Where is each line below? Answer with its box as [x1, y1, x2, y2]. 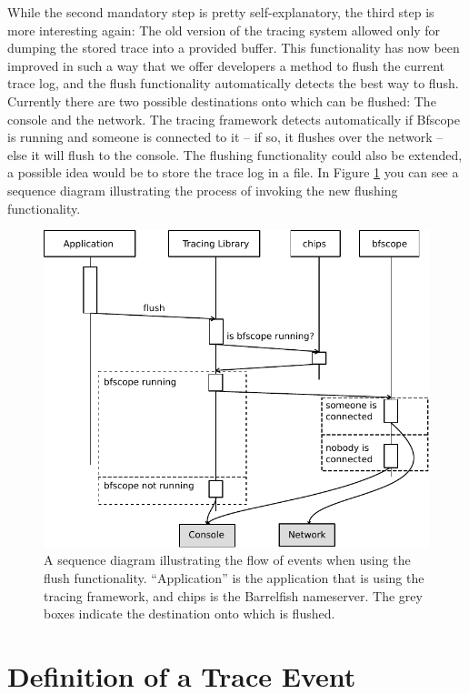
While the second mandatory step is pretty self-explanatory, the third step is [7, 3, 434, 21]
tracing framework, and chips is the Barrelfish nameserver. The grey [44, 586, 423, 605]
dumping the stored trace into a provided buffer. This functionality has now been [7, 38, 460, 57]
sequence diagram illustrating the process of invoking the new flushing [7, 180, 398, 199]
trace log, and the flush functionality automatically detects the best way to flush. [7, 74, 459, 93]
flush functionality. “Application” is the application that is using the [44, 568, 424, 587]
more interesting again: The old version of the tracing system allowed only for [7, 20, 441, 39]
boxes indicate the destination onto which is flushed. [44, 604, 335, 623]
